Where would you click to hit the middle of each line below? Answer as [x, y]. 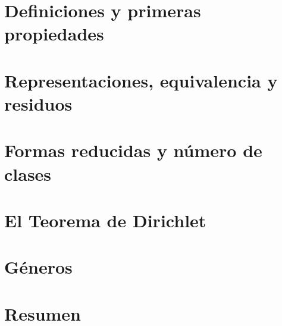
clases [28, 173]
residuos [38, 103]
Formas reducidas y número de [133, 150]
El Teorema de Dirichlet [105, 220]
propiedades [54, 34]
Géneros [38, 267]
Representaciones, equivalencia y [141, 80]
